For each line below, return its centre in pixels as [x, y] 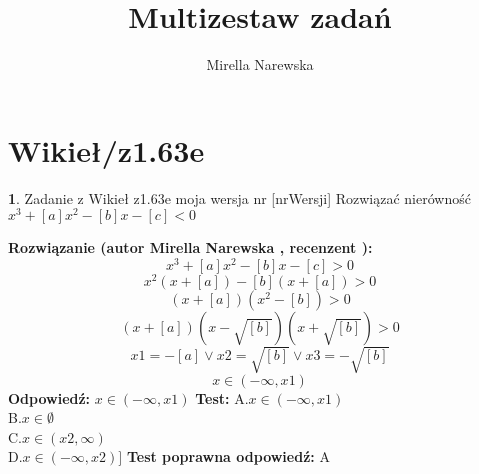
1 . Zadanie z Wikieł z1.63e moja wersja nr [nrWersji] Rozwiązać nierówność [239, 197]
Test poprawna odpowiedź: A [228, 456]
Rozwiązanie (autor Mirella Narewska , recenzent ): [190, 247]
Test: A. [222, 397]
